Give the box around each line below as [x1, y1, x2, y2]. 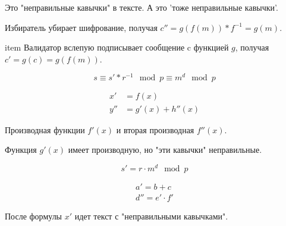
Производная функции [5, 123, 85, 136]
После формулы [5, 209, 62, 222]
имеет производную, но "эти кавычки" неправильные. [68, 143, 262, 156]
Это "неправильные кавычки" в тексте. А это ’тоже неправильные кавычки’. [5, 1, 278, 13]
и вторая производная [116, 123, 194, 136]
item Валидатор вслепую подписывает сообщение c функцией [5, 41, 229, 54]
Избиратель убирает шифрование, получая [5, 21, 158, 33]
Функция [5, 143, 37, 156]
